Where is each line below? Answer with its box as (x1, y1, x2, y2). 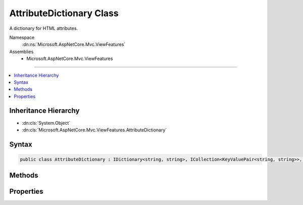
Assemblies (9, 48, 34, 55)
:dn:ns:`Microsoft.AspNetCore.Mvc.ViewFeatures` (22, 41, 126, 47)
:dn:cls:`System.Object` (22, 120, 71, 126)
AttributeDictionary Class (9, 8, 119, 19)
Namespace (9, 34, 35, 40)
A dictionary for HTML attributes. (9, 25, 78, 31)
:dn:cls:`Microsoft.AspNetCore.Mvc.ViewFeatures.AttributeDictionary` (22, 127, 167, 133)
